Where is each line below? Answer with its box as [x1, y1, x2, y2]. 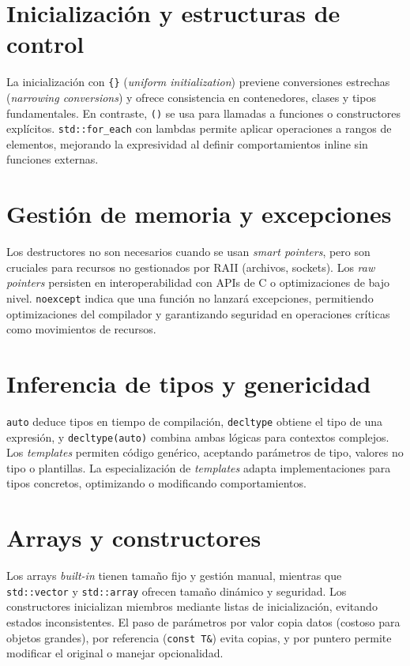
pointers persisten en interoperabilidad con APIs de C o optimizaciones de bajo [6, 274, 390, 291]
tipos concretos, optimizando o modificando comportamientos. [6, 475, 307, 491]
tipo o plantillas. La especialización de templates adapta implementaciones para [6, 459, 391, 476]
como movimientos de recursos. [6, 321, 156, 337]
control [6, 28, 85, 60]
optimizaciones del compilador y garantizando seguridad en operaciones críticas [6, 305, 390, 322]
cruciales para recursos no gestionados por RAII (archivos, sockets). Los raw [6, 258, 375, 275]
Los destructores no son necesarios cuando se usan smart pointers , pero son [6, 243, 371, 260]
